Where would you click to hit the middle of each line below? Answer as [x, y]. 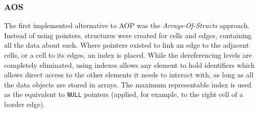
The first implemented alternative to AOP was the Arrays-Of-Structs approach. [127, 25]
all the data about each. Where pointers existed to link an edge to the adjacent [127, 45]
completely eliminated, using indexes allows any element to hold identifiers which [129, 65]
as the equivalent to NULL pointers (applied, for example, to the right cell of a [124, 94]
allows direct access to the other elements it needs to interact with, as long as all [129, 75]
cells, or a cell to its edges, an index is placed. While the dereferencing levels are [128, 55]
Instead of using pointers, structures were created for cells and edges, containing [128, 35]
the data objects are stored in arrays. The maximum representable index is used [128, 84]
